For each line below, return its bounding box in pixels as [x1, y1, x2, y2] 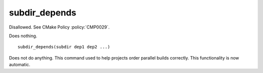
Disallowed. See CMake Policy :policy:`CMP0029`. [9, 24, 110, 30]
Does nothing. [9, 33, 38, 39]
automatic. [9, 62, 31, 68]
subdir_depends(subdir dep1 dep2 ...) [18, 44, 111, 50]
